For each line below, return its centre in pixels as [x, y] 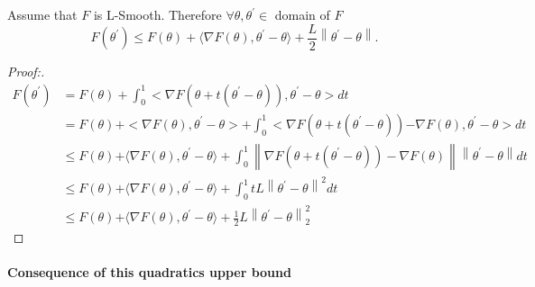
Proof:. [26, 72]
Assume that [42, 14]
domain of [302, 14]
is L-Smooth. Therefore [157, 14]
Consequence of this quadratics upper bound [149, 272]
